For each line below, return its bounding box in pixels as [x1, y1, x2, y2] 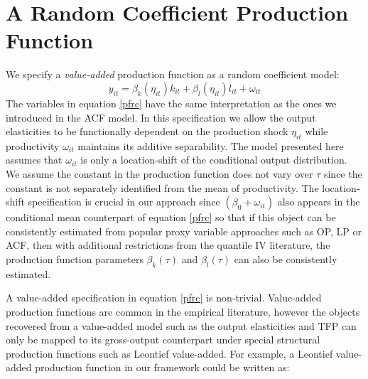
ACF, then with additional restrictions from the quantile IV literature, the [6, 237, 330, 252]
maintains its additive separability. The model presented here [77, 138, 344, 153]
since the [323, 166, 362, 181]
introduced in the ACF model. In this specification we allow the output [6, 110, 316, 124]
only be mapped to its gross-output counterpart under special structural [6, 332, 320, 347]
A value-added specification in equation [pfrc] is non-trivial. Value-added [6, 290, 322, 305]
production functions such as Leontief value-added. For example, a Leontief [6, 346, 333, 361]
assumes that [6, 152, 63, 167]
